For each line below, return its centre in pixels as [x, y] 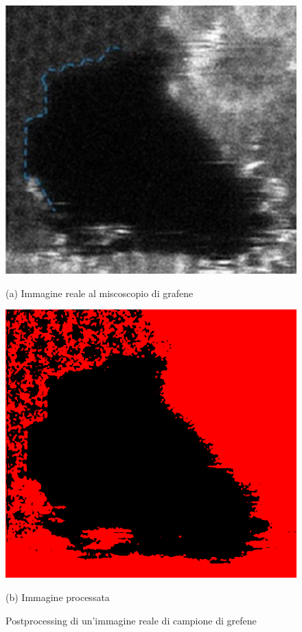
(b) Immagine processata [58, 597]
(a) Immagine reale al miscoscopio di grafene [100, 293]
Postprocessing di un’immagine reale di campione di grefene [131, 620]
